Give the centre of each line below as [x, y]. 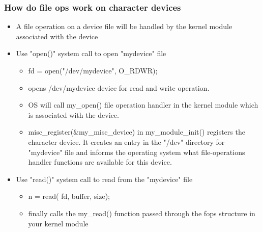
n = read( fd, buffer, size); [69, 196]
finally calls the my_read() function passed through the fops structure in [142, 213]
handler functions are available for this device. [100, 162]
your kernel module [58, 223]
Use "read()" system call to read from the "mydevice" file [104, 179]
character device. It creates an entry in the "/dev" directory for [126, 141]
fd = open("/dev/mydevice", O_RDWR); [93, 70]
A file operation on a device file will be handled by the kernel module [124, 26]
